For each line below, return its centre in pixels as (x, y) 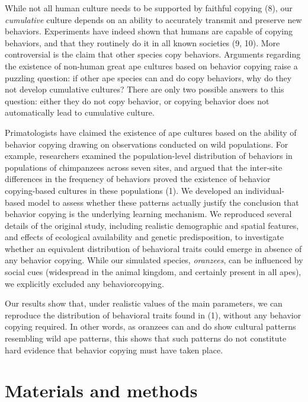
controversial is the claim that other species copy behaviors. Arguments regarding (153, 54)
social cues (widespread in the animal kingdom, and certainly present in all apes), (153, 272)
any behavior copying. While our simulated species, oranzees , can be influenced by (154, 260)
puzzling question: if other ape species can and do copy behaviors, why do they (148, 77)
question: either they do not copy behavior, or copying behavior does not (137, 100)
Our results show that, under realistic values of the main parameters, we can (144, 303)
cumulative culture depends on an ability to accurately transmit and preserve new (153, 19)
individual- (265, 190)
